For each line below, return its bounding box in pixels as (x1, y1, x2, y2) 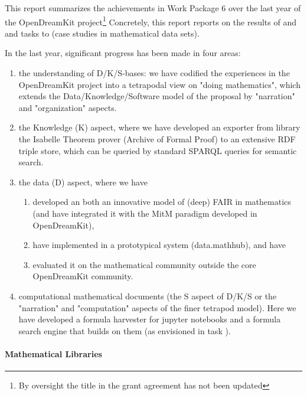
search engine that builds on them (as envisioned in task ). (18, 324, 231, 337)
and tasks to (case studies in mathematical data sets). (5, 27, 200, 39)
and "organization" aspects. (18, 101, 117, 113)
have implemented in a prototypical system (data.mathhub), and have (32, 239, 286, 251)
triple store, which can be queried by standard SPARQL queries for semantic (18, 144, 297, 156)
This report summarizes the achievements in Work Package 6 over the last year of (5, 2, 301, 14)
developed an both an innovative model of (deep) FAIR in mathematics (32, 195, 291, 208)
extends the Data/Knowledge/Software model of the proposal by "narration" (18, 90, 295, 102)
